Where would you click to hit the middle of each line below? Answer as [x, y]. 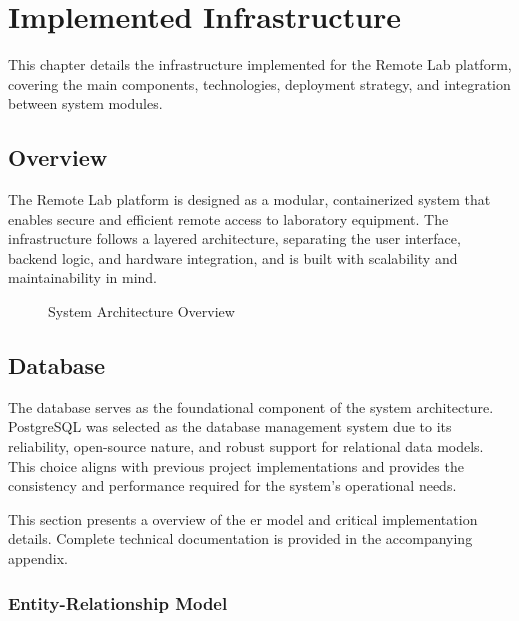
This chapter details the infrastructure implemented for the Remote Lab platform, [260, 64]
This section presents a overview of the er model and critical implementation [243, 518]
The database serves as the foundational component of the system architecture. [251, 406]
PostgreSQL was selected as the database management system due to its [230, 426]
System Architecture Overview [141, 311]
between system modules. [85, 103]
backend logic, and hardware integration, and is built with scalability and [233, 257]
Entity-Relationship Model [118, 602]
